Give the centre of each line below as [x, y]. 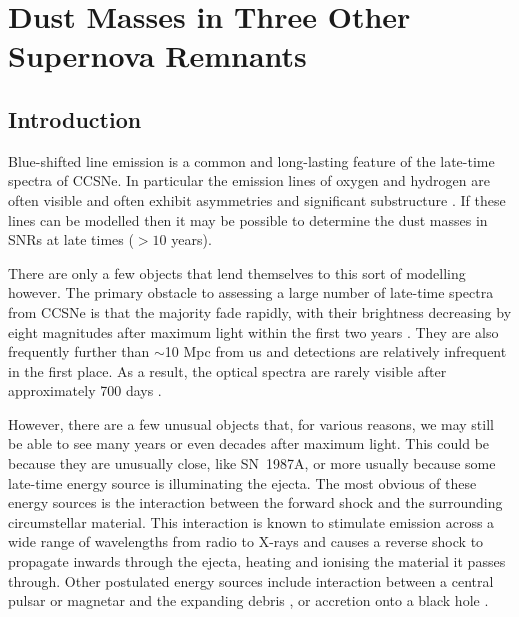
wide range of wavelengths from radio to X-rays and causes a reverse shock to [246, 541]
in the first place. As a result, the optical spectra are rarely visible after [227, 370]
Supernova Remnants [157, 55]
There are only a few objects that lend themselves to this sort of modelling [237, 272]
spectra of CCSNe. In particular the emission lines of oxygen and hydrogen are [249, 180]
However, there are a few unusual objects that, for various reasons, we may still [251, 423]
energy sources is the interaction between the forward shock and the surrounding [255, 502]
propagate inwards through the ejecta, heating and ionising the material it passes [257, 561]
